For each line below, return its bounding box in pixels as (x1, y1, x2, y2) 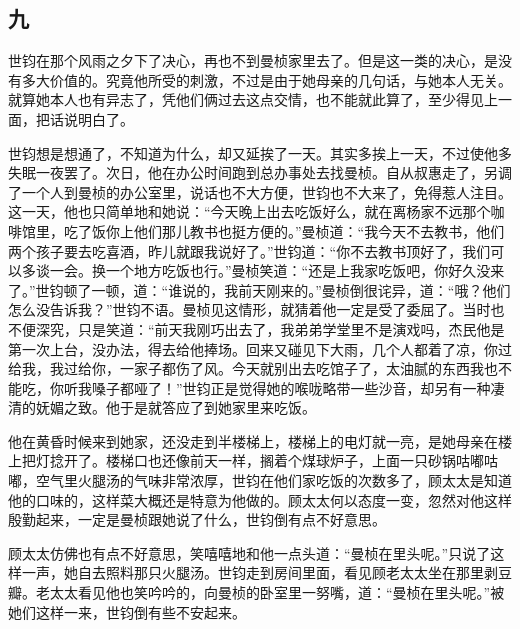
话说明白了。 (49, 108, 134, 129)
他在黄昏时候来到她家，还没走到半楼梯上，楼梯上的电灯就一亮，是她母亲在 (8, 430, 498, 451)
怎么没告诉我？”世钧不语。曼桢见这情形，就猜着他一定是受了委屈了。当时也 (8, 299, 505, 320)
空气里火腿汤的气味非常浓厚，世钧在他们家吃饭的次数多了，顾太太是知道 (35, 470, 512, 491)
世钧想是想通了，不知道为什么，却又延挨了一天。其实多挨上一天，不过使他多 (8, 142, 512, 163)
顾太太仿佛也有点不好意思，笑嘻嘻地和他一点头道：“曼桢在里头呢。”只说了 (8, 542, 491, 563)
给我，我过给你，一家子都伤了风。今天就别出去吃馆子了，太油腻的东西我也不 (8, 358, 512, 379)
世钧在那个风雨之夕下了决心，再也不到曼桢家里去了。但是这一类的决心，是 (8, 50, 498, 71)
